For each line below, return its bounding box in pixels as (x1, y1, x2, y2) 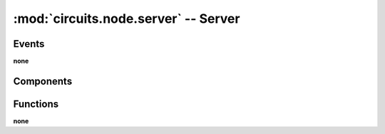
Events (13, 38, 45, 50)
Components (13, 75, 73, 87)
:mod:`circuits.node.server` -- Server (13, 11, 240, 26)
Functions (13, 98, 59, 110)
